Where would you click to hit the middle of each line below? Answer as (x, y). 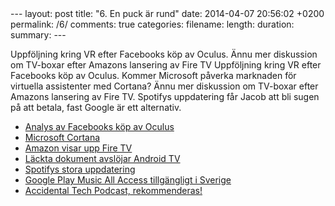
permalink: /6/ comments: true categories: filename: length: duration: (152, 24)
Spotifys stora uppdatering (80, 169)
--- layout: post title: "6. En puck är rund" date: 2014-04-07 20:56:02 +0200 (167, 13)
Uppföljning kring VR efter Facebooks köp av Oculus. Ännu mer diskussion (164, 54)
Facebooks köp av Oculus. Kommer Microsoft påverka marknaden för (153, 75)
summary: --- (38, 35)
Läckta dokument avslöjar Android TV (102, 158)
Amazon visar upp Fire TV (78, 148)
